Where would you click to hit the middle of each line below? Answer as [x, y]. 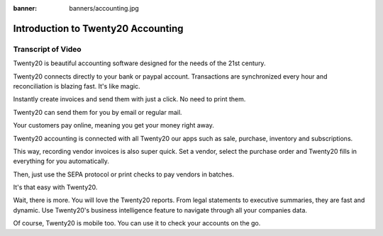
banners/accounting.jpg [104, 8]
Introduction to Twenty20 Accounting [98, 28]
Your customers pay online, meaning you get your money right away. [113, 125]
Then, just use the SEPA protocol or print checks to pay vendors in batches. [123, 174]
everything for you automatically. [61, 161]
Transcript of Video [47, 49]
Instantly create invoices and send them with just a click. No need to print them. [129, 99]
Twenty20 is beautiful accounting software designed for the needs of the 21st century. [139, 63]
